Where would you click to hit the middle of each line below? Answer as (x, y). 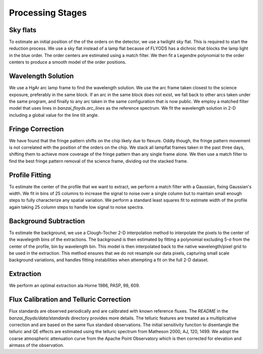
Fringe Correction (37, 129)
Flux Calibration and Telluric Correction (70, 300)
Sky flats (23, 30)
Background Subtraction (47, 221)
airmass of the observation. (37, 345)
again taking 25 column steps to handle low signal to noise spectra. (76, 207)
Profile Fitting (30, 175)
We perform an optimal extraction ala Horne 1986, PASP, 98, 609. (75, 286)
